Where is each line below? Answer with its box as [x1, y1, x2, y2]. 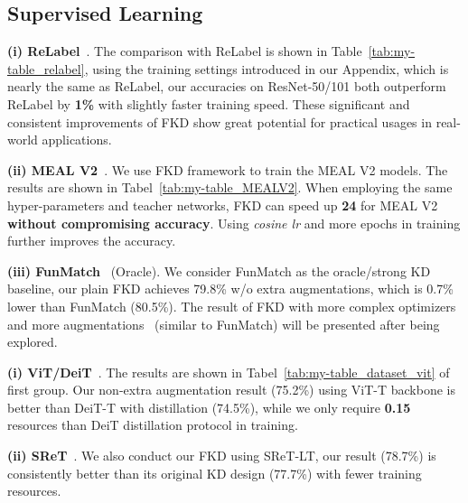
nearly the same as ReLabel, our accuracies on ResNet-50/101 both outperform [7, 77, 446, 96]
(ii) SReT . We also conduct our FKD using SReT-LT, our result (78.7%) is [7, 446, 436, 465]
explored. [7, 332, 58, 351]
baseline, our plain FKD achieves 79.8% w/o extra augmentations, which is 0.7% [7, 279, 454, 298]
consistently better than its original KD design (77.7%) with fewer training [7, 463, 422, 482]
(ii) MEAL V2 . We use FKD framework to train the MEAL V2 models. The [7, 160, 448, 179]
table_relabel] [7, 59, 85, 78]
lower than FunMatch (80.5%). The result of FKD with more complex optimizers [7, 296, 456, 315]
